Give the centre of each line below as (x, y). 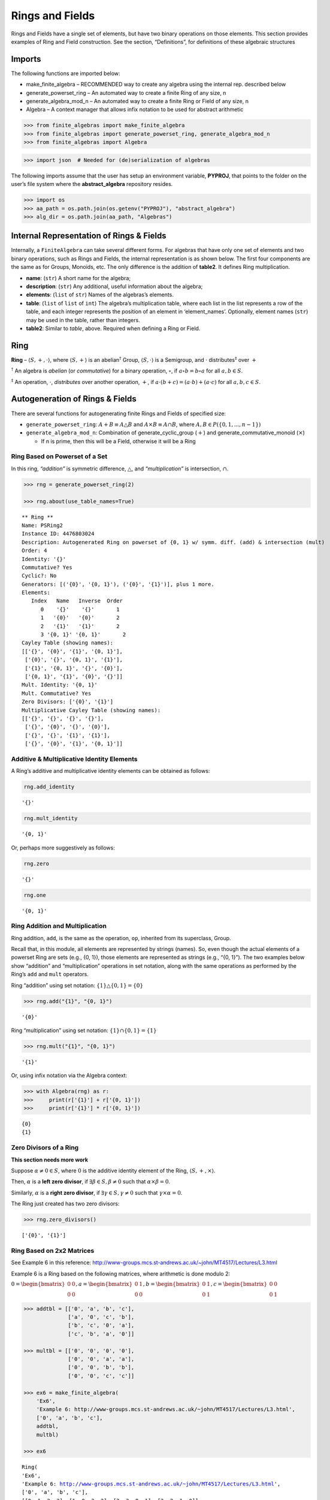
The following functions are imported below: (66, 73)
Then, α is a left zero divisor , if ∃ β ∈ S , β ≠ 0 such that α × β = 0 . (91, 1181)
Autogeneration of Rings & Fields (74, 399)
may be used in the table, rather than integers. (83, 320)
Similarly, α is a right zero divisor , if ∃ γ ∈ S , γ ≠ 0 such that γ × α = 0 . (97, 1192)
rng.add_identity (49, 787)
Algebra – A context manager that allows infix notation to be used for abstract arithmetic (135, 109)
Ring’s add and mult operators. (50, 974)
